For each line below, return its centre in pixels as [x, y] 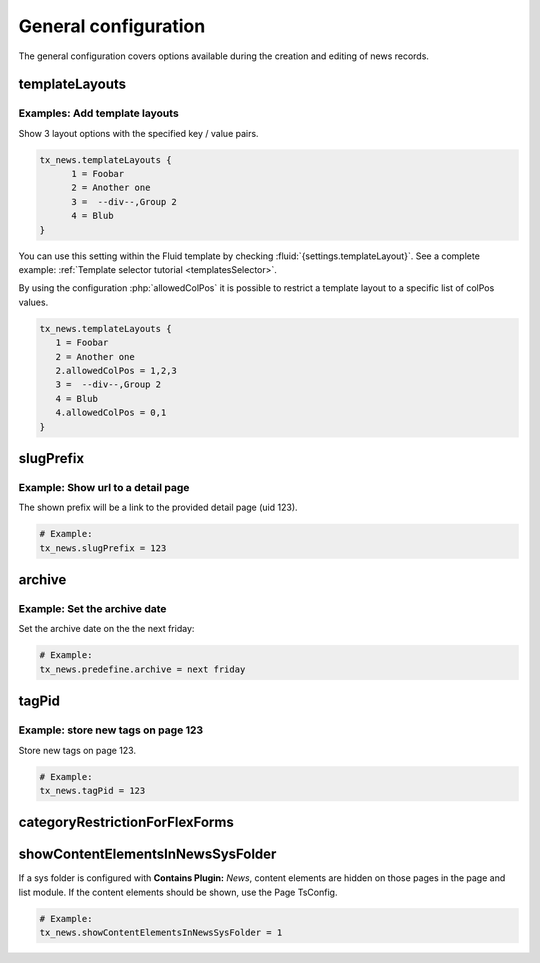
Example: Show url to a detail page [104, 487]
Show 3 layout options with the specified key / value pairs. [138, 133]
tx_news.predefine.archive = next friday [142, 669]
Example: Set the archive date [92, 609]
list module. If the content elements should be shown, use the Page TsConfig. [178, 892]
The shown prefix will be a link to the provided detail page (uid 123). [158, 507]
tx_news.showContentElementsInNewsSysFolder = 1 [161, 933]
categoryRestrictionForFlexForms [126, 822]
